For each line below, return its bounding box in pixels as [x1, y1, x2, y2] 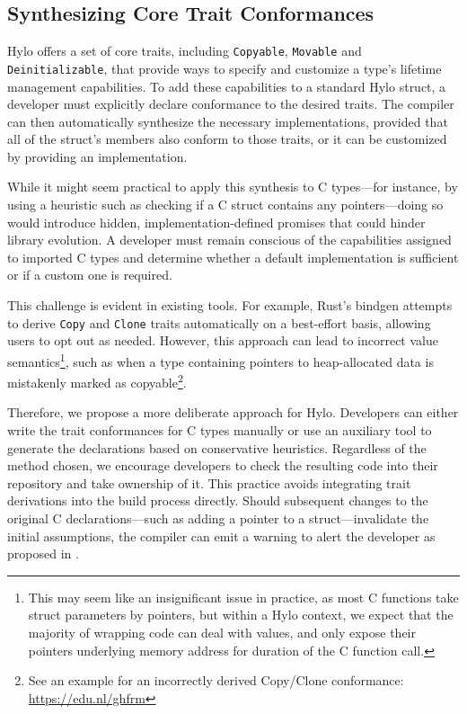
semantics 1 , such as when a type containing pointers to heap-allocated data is [7, 349, 434, 370]
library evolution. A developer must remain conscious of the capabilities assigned [7, 230, 452, 249]
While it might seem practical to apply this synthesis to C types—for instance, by [7, 177, 458, 196]
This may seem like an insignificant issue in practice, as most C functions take [28, 587, 459, 606]
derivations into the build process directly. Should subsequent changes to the [7, 491, 428, 510]
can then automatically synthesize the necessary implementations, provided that [7, 112, 448, 130]
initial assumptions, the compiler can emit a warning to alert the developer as [7, 526, 436, 545]
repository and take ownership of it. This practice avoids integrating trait [7, 473, 411, 492]
